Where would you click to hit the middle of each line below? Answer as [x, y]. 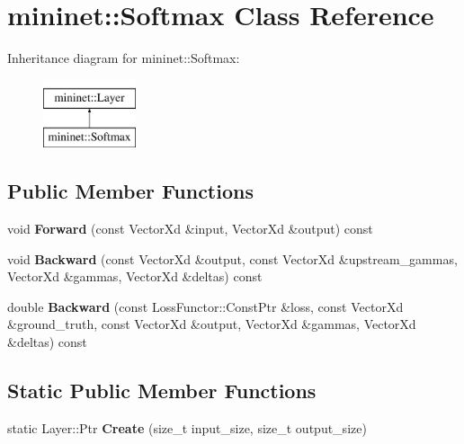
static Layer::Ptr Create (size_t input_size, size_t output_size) [187, 427]
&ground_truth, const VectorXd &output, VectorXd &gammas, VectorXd [212, 324]
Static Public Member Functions [162, 391]
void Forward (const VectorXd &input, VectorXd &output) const [190, 229]
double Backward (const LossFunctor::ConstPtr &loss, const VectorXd [205, 306]
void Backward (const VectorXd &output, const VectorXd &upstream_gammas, [232, 258]
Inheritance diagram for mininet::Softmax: [124, 58]
